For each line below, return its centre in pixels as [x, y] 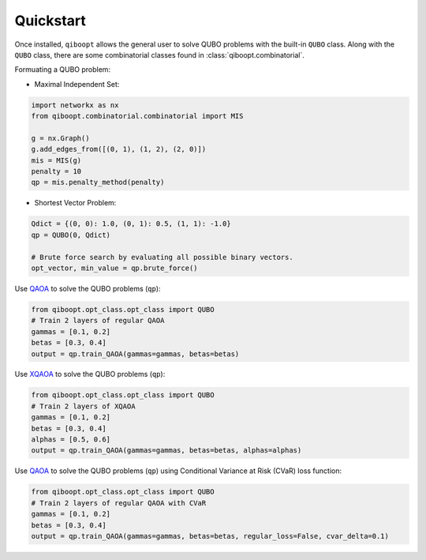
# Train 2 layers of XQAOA [83, 406]
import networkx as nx [75, 105]
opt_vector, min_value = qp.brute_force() [114, 268]
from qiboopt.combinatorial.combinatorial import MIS [137, 116]
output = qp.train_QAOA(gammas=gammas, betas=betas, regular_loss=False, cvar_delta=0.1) [210, 536]
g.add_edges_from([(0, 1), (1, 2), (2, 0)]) [119, 149]
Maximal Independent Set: [77, 84]
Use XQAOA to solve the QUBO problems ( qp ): [90, 374]
